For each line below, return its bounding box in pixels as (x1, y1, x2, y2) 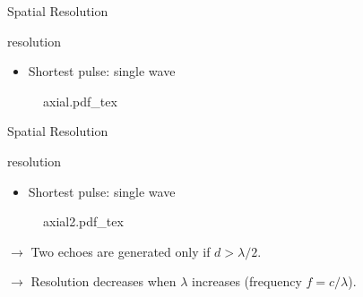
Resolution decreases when (30, 272, 177, 291)
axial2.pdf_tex (43, 212, 124, 231)
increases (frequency (192, 272, 302, 291)
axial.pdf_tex (43, 91, 117, 110)
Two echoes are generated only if (30, 242, 211, 260)
